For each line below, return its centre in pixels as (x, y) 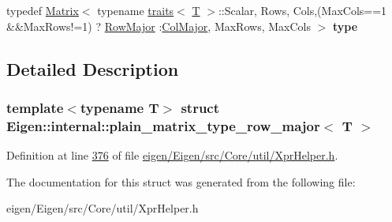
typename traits (136, 10)
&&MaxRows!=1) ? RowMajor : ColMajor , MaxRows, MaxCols (159, 26)
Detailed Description (93, 68)
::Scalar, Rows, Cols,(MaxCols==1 (302, 10)
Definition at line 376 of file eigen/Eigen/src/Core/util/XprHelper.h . (172, 155)
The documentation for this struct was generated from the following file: (181, 181)
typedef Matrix (43, 10)
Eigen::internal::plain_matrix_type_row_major (163, 125)
